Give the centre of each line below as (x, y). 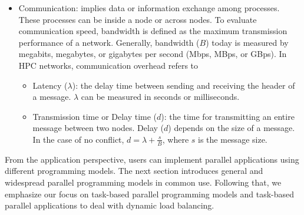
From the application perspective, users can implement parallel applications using (152, 159)
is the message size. (233, 139)
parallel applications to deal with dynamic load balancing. (110, 205)
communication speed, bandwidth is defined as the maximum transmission (153, 31)
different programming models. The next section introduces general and (134, 171)
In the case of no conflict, (78, 139)
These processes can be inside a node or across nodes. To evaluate (138, 19)
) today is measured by (247, 42)
